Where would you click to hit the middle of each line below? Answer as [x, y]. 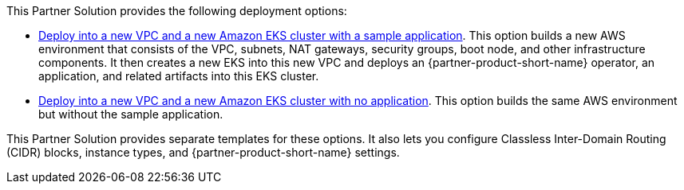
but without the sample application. [131, 114]
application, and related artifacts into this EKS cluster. [179, 76]
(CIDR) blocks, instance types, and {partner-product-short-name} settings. [203, 152]
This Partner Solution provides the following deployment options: [177, 11]
